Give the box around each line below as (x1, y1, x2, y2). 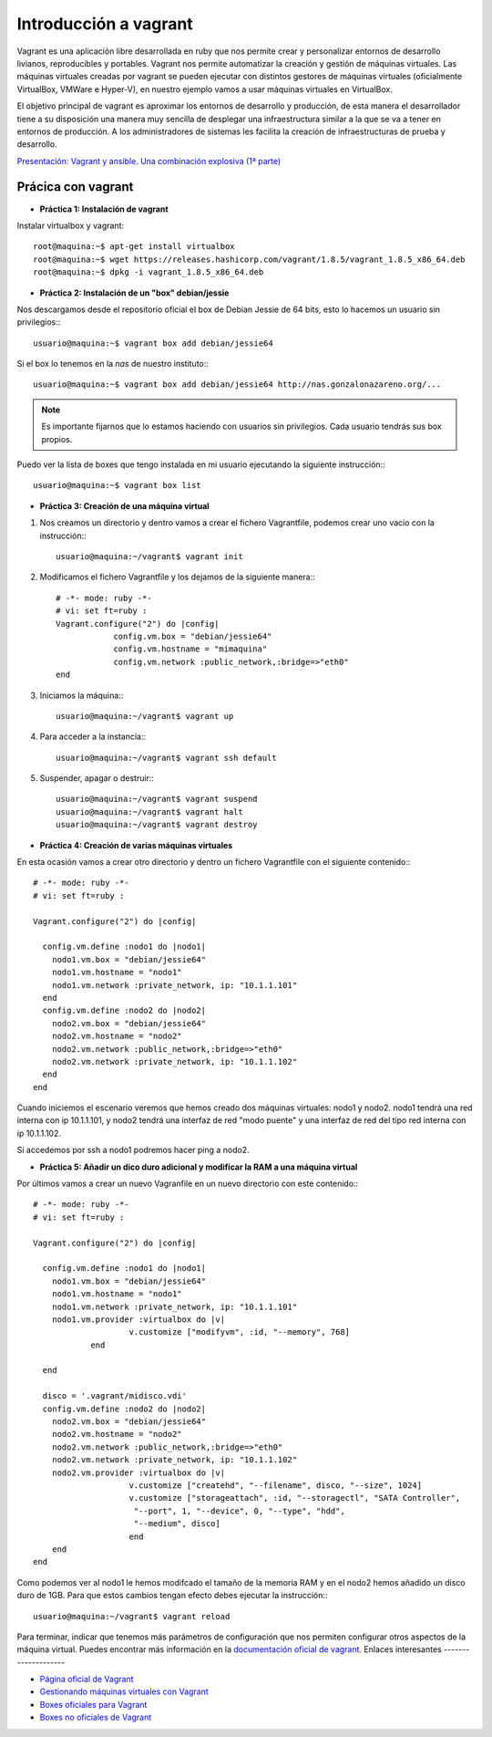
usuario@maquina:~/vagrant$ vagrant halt (56, 806, 243, 816)
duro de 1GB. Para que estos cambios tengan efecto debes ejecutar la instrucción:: (16, 1590, 328, 1601)
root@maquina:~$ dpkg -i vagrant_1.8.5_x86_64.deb (33, 267, 264, 277)
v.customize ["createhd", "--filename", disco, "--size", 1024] (128, 1481, 423, 1491)
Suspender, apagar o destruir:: (39, 773, 155, 784)
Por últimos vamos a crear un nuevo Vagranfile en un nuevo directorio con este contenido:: (16, 1178, 359, 1190)
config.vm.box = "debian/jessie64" (113, 630, 272, 641)
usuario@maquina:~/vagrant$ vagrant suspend (56, 794, 259, 805)
